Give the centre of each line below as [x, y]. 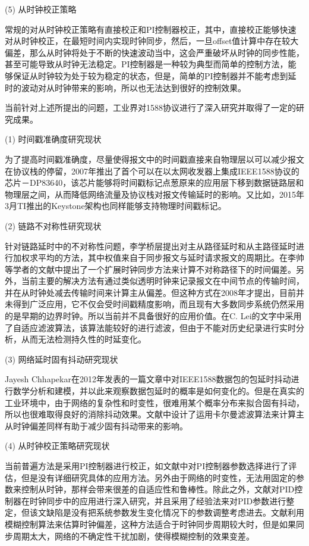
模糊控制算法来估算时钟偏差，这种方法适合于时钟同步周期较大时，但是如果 [150, 524]
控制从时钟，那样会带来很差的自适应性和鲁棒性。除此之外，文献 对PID [158, 489]
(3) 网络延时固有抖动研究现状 [62, 359]
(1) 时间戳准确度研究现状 [53, 139]
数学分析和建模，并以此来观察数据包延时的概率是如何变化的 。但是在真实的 [158, 391]
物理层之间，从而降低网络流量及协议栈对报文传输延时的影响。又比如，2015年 [154, 194]
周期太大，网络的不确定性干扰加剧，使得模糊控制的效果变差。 [133, 536]
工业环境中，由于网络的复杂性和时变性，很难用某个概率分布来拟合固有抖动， [154, 402]
